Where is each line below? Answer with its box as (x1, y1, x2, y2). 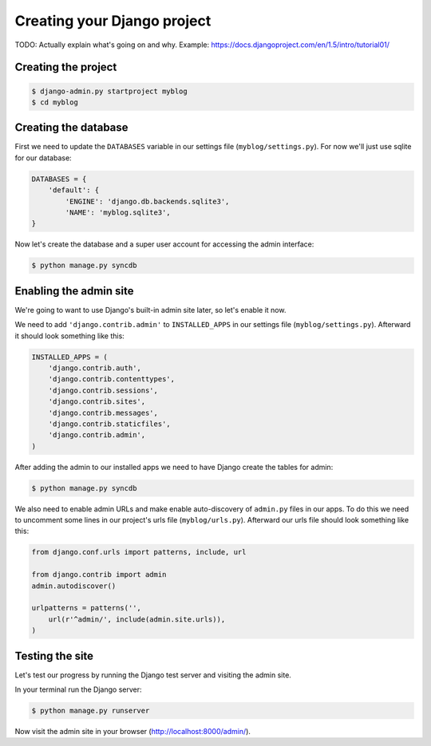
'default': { (48, 186, 100, 195)
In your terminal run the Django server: (14, 685, 143, 694)
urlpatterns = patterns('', (31, 603, 141, 613)
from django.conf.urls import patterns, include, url (31, 547, 247, 557)
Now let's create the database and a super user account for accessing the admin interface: (14, 239, 314, 249)
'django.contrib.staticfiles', (48, 419, 171, 428)
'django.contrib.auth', (48, 364, 141, 373)
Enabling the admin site (14, 284, 135, 298)
